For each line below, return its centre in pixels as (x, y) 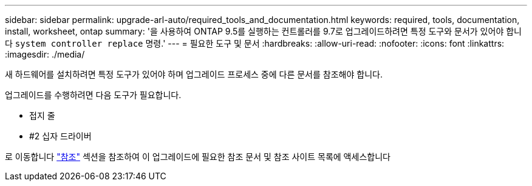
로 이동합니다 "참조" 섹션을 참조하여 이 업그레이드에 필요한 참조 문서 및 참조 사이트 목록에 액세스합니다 (198, 157)
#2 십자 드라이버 (60, 136)
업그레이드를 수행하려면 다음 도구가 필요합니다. (93, 95)
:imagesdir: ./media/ (45, 54)
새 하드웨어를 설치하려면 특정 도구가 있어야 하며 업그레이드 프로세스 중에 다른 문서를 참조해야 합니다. (194, 74)
